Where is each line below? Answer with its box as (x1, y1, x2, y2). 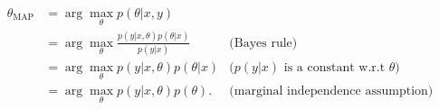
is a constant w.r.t (283, 60, 386, 74)
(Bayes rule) (229, 36, 298, 50)
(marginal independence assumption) (229, 85, 434, 98)
